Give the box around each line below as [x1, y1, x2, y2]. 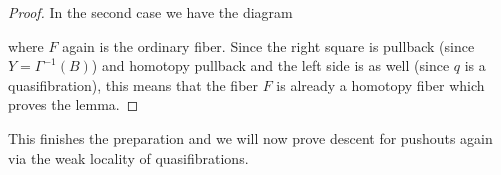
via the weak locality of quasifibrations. [8, 147, 249, 168]
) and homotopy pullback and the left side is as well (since [91, 55, 450, 76]
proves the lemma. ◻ [8, 94, 139, 115]
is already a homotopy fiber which [276, 74, 485, 95]
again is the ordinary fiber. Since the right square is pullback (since [62, 35, 475, 56]
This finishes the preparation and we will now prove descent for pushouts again [8, 127, 493, 148]
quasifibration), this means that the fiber [8, 74, 259, 95]
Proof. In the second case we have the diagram [8, 2, 293, 22]
